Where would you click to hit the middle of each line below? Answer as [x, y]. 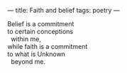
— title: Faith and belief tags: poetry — [63, 10]
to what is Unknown [37, 54]
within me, [26, 39]
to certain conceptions [40, 32]
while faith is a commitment [48, 46]
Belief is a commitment [41, 24]
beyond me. [28, 62]
